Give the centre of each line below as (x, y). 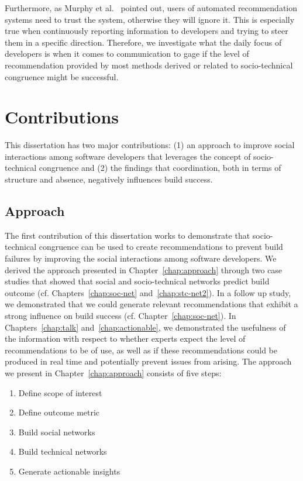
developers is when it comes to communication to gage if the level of (127, 54)
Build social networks (57, 432)
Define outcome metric (59, 412)
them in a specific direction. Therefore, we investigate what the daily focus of (143, 42)
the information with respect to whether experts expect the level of (125, 339)
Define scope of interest (60, 392)
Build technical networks (63, 451)
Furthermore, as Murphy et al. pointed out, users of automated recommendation (151, 8)
